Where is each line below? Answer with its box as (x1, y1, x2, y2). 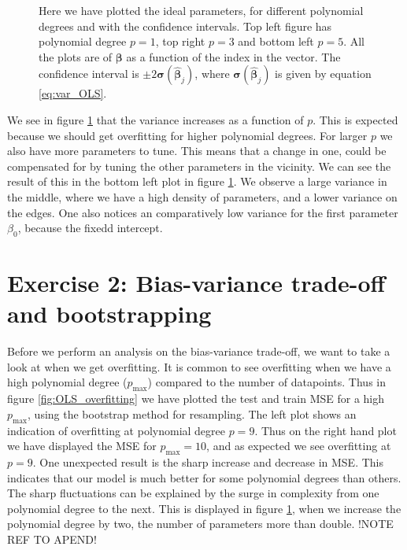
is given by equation (275, 65, 372, 82)
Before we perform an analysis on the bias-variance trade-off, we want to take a (7, 343, 390, 360)
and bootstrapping (7, 297, 212, 330)
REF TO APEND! (7, 530, 97, 547)
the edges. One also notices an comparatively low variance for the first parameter (7, 204, 398, 220)
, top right (155, 33, 205, 50)
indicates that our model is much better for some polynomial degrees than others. (7, 469, 401, 485)
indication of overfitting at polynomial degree (7, 422, 226, 438)
